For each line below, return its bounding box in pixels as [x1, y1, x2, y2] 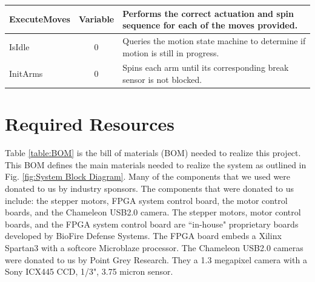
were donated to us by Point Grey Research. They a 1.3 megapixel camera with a [5, 253, 307, 266]
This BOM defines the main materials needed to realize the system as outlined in [5, 158, 307, 171]
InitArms [9, 67, 43, 80]
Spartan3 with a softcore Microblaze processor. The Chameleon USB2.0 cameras [5, 241, 303, 254]
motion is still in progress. [122, 46, 219, 59]
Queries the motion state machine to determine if [122, 34, 306, 47]
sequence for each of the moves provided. [122, 19, 298, 31]
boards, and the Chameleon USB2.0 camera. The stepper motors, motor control [5, 206, 301, 218]
